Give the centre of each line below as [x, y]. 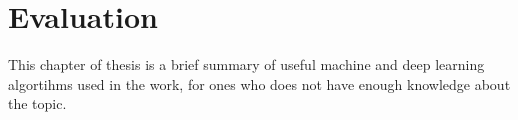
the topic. [37, 103]
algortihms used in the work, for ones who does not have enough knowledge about [259, 83]
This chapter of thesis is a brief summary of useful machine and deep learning [246, 64]
